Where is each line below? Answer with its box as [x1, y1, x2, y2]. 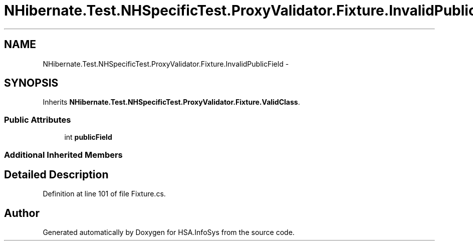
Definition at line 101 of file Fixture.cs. [43, 189, 166, 198]
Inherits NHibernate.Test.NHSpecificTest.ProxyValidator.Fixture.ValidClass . [43, 98, 300, 107]
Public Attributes [4, 114, 71, 125]
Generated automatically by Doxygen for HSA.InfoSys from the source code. [43, 228, 295, 237]
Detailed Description [4, 168, 109, 181]
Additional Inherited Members [4, 149, 123, 160]
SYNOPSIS [4, 77, 59, 90]
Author [4, 206, 40, 219]
